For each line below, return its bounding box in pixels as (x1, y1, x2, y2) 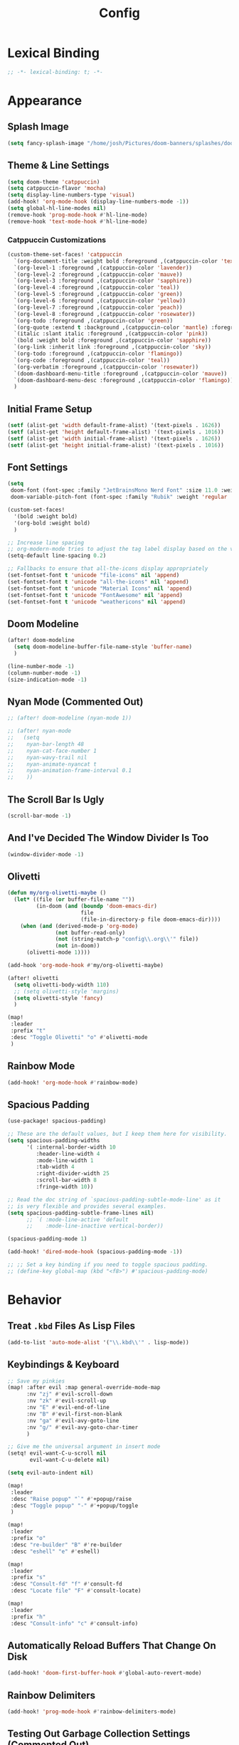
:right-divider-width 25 (36, 1170, 110, 1177)
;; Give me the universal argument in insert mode (7, 1443, 161, 1450)
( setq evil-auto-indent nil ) (7, 1470, 94, 1477)
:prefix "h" (10, 1613, 46, 1620)
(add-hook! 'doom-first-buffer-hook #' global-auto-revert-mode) (7, 1670, 202, 1677)
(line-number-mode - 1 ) (7, 663, 75, 670)
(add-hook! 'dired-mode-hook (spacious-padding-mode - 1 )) (7, 1248, 183, 1255)
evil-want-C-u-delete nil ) (29, 1457, 110, 1464)
